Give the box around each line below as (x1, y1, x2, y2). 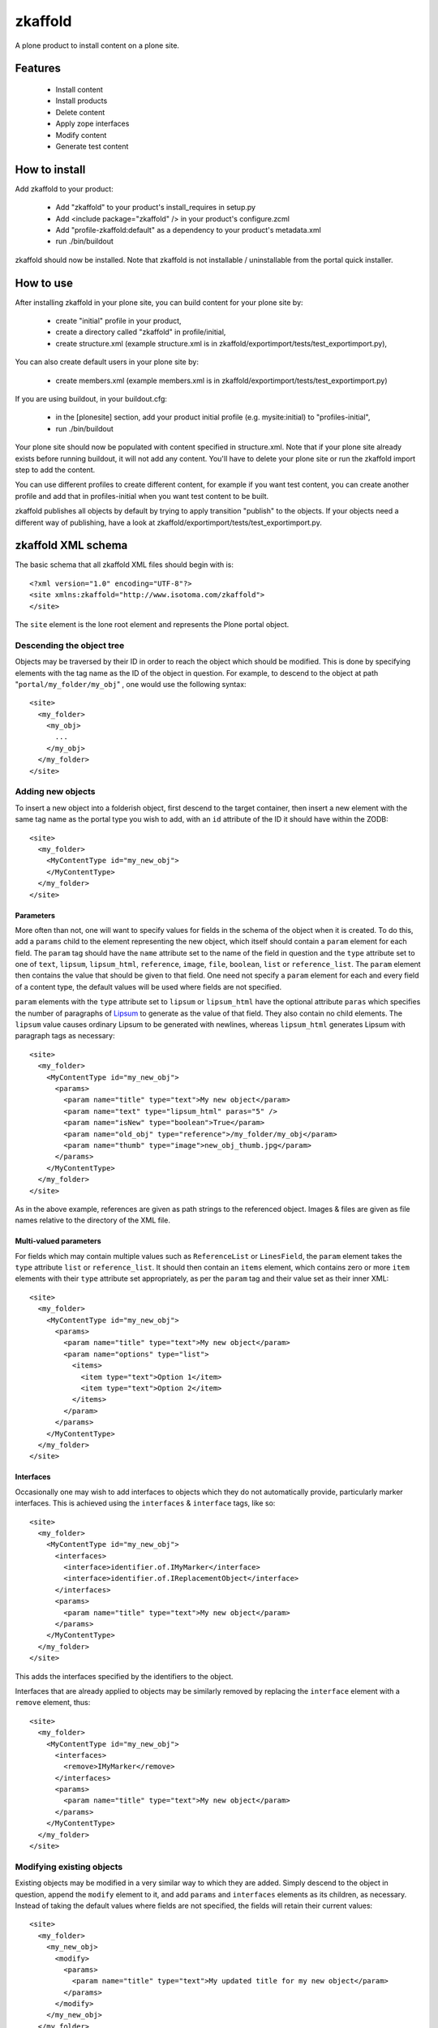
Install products (55, 96, 108, 105)
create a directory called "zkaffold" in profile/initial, (55, 327, 226, 337)
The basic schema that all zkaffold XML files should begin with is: (15, 560, 234, 569)
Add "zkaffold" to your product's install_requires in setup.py (55, 203, 255, 213)
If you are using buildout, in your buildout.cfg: (15, 394, 168, 404)
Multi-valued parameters (15, 1236, 101, 1246)
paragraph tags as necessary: (15, 1031, 115, 1041)
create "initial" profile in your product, (55, 316, 182, 326)
